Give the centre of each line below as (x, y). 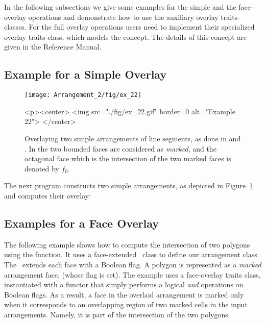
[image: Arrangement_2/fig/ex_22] (83, 95)
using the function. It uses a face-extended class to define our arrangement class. (132, 254)
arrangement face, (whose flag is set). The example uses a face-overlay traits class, (132, 274)
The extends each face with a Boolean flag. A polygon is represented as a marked (133, 264)
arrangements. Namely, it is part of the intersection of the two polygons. (117, 314)
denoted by (42, 168)
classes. (15, 27)
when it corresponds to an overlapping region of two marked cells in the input (126, 304)
